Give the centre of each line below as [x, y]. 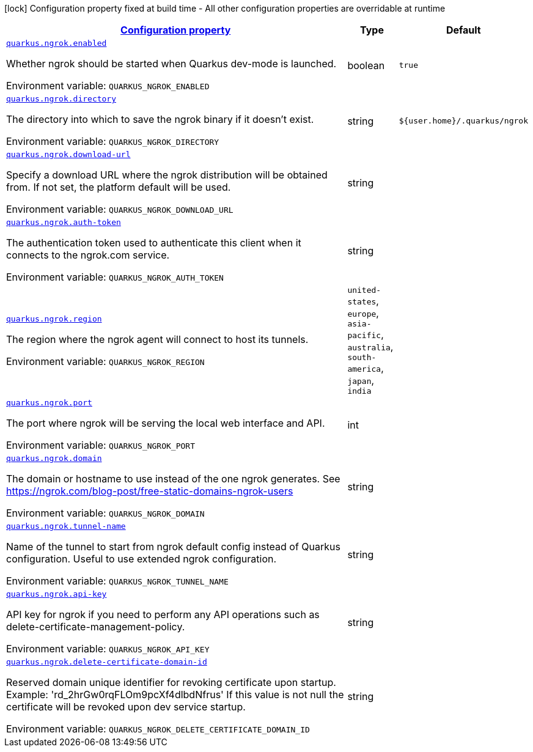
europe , [363, 313]
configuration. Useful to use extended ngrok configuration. [142, 559]
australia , [370, 347]
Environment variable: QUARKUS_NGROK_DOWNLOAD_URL [120, 209]
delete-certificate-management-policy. [96, 627]
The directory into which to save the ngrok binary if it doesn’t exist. [160, 119]
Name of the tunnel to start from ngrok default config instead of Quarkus [173, 547]
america [364, 369]
